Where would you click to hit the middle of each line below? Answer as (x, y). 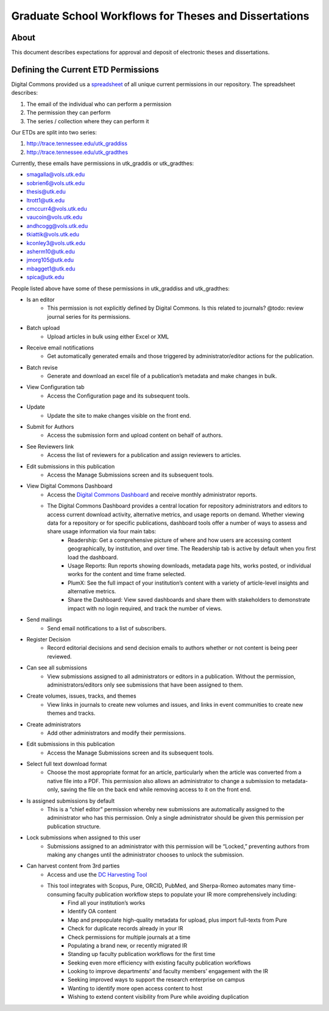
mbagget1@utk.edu (51, 268)
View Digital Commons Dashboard (69, 486)
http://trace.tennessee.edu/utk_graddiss (77, 144)
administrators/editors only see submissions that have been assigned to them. (145, 685)
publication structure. (74, 826)
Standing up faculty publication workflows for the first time (142, 954)
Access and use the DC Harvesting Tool (97, 874)
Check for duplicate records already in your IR (126, 929)
